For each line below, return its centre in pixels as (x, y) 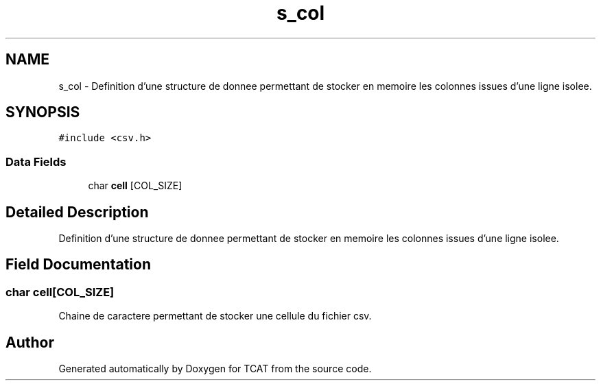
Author (30, 342)
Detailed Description (77, 212)
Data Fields (36, 161)
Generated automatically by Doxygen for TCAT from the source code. (215, 369)
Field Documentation (78, 265)
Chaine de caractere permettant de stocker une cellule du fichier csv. (215, 316)
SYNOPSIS (43, 112)
